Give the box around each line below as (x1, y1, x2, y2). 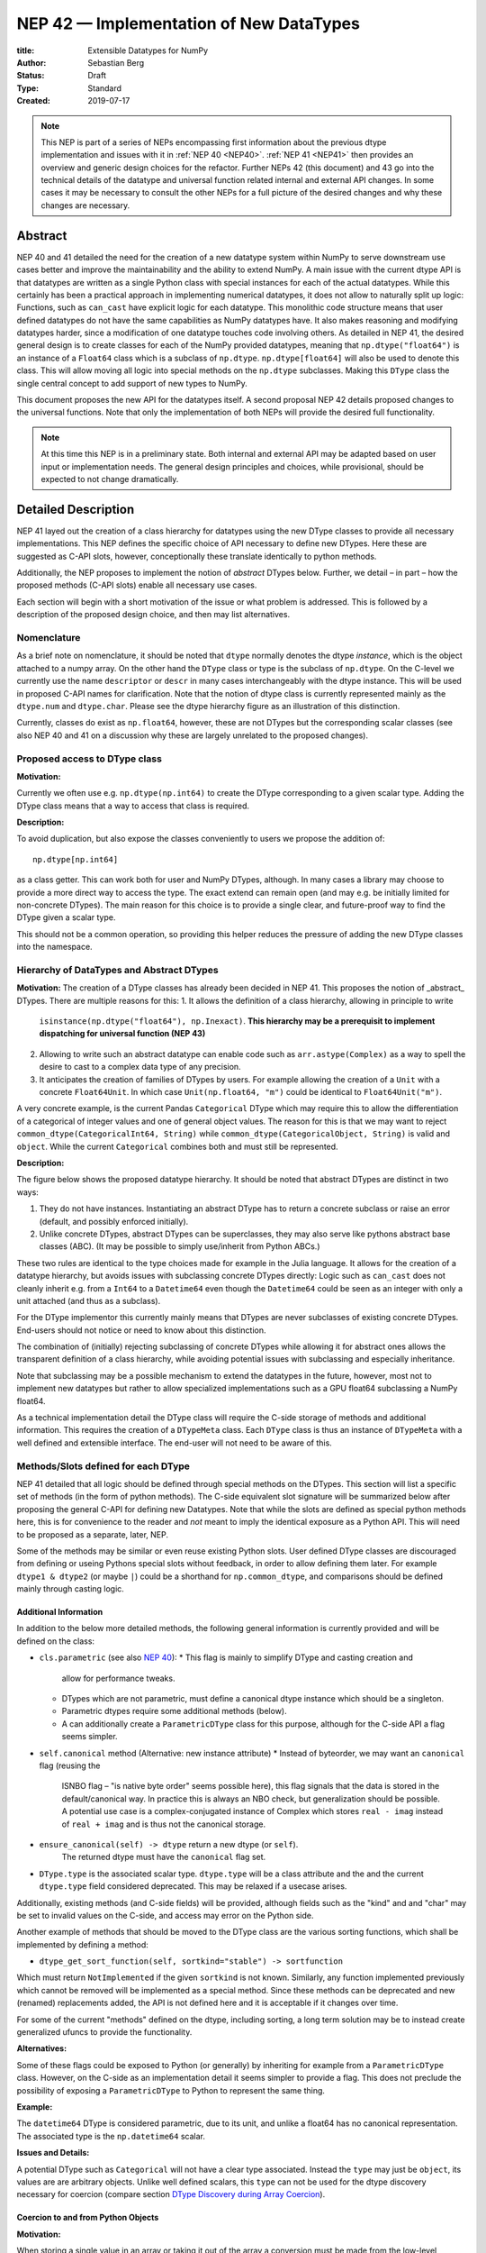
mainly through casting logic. (16, 1583, 125, 1594)
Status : (16, 70, 45, 81)
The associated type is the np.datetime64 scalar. (16, 2130, 206, 2141)
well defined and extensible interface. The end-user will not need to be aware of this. (16, 1437, 332, 1448)
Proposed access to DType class (16, 753, 162, 765)
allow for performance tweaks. (61, 1673, 175, 1683)
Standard (87, 82, 121, 94)
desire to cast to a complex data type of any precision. (39, 1062, 242, 1072)
